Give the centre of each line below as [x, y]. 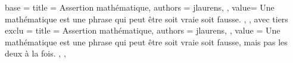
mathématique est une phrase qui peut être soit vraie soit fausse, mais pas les [146, 42]
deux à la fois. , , [35, 53]
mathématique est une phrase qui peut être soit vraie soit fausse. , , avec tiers [146, 19]
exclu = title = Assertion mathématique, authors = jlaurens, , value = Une [143, 30]
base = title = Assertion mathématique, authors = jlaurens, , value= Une [140, 7]
